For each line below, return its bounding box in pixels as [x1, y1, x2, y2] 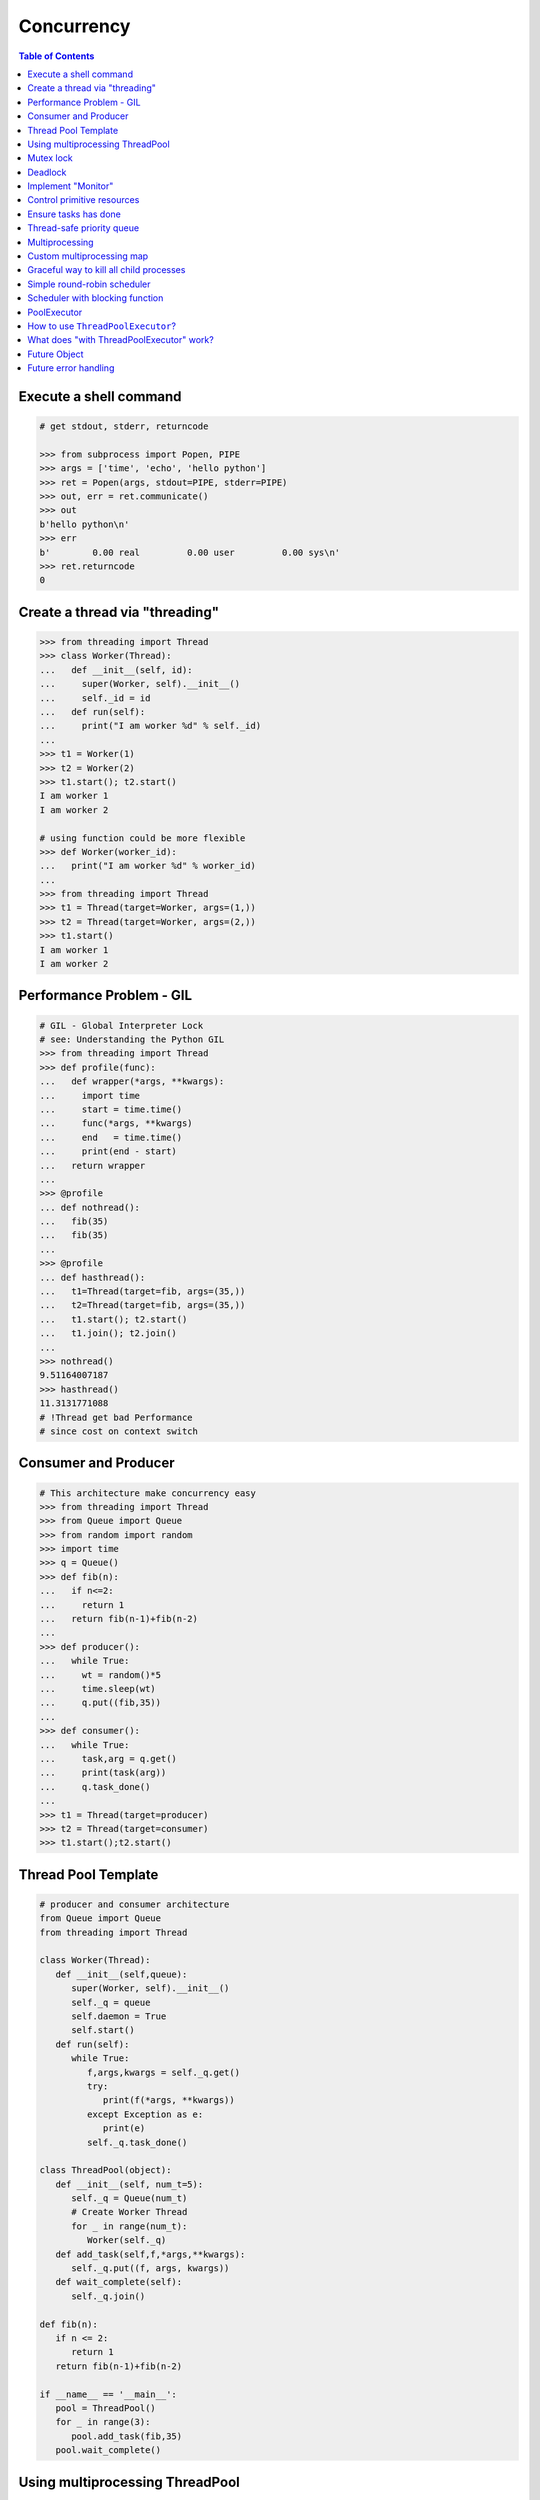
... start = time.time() [39, 1103, 183, 1115]
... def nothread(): [39, 1201, 140, 1213]
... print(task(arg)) [39, 1767, 167, 1779]
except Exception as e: [86, 2108, 204, 2120]
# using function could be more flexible [39, 832, 246, 844]
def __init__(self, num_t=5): [55, 2178, 204, 2190]
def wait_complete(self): [55, 2276, 183, 2288]
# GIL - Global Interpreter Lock [39, 1020, 204, 1031]
